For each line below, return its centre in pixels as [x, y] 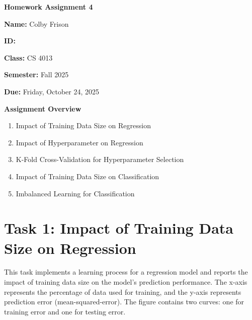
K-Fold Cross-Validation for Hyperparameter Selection [100, 159]
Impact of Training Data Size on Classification [88, 176]
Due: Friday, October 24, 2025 [52, 91]
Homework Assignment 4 [49, 7]
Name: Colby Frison [36, 23]
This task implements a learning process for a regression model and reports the [126, 272]
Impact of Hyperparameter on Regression [79, 142]
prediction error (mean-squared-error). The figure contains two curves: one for [124, 302]
